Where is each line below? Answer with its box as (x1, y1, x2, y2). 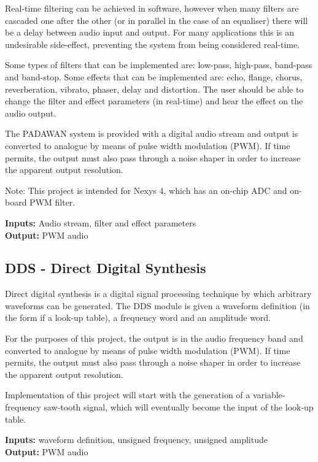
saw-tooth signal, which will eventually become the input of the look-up (44, 401, 314, 414)
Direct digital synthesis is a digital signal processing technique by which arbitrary (5, 287, 312, 300)
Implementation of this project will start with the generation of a (5, 388, 250, 401)
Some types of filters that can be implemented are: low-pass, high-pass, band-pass (5, 58, 312, 71)
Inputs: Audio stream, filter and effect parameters (5, 216, 196, 229)
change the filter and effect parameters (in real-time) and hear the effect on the (5, 94, 303, 107)
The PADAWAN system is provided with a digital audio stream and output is (5, 127, 298, 140)
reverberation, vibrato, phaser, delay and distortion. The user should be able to (5, 82, 304, 95)
